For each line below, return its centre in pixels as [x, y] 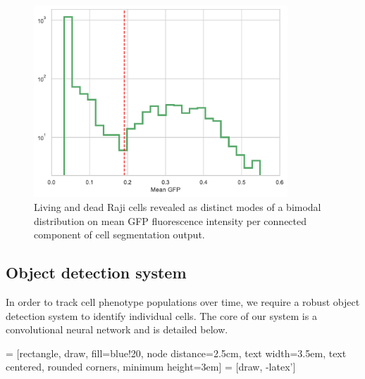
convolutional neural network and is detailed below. [117, 329]
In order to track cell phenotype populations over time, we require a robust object [183, 301]
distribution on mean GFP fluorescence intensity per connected [171, 220]
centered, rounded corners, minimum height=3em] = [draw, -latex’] [151, 367]
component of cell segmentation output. [119, 235]
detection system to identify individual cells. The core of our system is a [161, 315]
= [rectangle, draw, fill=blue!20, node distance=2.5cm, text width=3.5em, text [176, 353]
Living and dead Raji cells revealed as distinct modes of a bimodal [178, 206]
